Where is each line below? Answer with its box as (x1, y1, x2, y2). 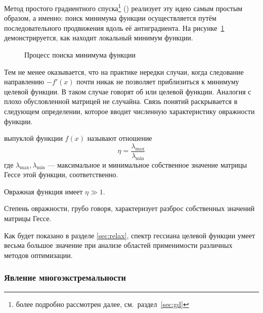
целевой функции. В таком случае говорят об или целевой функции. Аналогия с (4, 86, 251, 96)
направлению (4, 76, 45, 87)
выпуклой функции (4, 133, 63, 143)
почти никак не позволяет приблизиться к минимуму (76, 76, 239, 87)
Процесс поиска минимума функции (24, 49, 136, 60)
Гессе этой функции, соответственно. (4, 169, 118, 180)
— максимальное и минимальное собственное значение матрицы (48, 159, 247, 170)
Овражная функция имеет (4, 186, 83, 196)
